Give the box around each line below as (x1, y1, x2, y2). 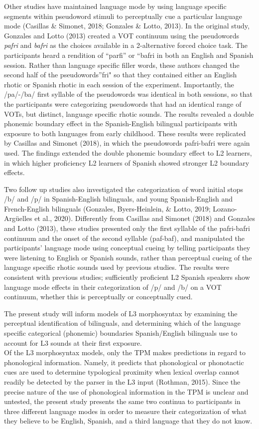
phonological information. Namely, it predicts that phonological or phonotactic (4, 357, 244, 367)
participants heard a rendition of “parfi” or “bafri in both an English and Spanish (4, 49, 254, 60)
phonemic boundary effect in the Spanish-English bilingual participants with (4, 118, 238, 129)
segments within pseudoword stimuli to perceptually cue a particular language (4, 10, 243, 21)
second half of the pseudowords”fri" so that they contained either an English (4, 69, 237, 80)
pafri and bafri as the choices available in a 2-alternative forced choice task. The (4, 40, 248, 50)
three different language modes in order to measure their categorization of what (4, 406, 247, 416)
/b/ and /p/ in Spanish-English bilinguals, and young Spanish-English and (4, 194, 233, 204)
